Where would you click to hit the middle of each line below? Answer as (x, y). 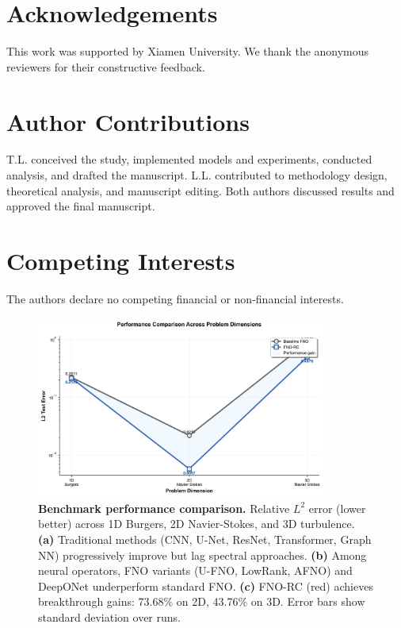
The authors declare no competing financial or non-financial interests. (175, 298)
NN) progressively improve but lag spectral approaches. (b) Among (202, 555)
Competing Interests (121, 260)
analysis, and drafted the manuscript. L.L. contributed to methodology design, (197, 175)
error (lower (337, 508)
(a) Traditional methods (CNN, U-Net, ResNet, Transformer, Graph (205, 539)
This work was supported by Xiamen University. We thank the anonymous (188, 51)
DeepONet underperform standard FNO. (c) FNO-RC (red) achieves (206, 586)
